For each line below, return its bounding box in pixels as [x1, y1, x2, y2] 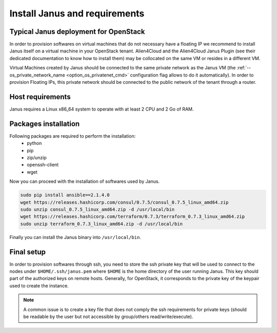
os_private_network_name [9, 72, 65, 78]
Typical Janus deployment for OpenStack [9, 27, 145, 36]
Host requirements [9, 92, 71, 101]
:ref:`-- [236, 65, 251, 71]
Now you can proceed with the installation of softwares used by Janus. [9, 178, 160, 184]
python [27, 140, 42, 146]
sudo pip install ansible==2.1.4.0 [20, 192, 110, 198]
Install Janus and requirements [9, 8, 145, 19]
